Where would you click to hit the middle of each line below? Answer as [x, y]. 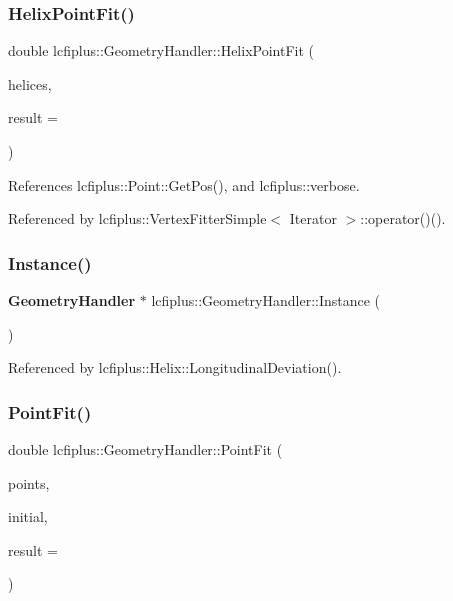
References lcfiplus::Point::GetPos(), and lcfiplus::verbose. [184, 184]
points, [29, 482]
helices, [30, 83]
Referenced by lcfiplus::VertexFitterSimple [137, 218]
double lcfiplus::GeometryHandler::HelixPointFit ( [161, 50]
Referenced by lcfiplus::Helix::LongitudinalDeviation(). [175, 367]
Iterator [313, 218]
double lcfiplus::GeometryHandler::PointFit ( [145, 449]
